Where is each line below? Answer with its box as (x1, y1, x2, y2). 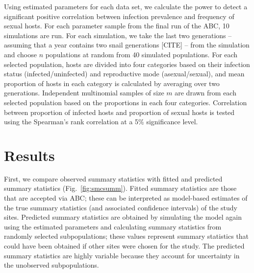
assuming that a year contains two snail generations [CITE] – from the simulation (4, 40, 250, 50)
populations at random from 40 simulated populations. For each (45, 49, 238, 59)
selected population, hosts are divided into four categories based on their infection (4, 59, 250, 69)
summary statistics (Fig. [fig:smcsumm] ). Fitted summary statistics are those (4, 183, 237, 193)
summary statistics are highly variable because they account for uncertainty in (4, 250, 240, 260)
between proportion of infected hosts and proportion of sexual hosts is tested (4, 107, 235, 117)
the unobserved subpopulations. (4, 260, 99, 270)
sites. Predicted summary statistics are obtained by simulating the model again (4, 212, 242, 222)
